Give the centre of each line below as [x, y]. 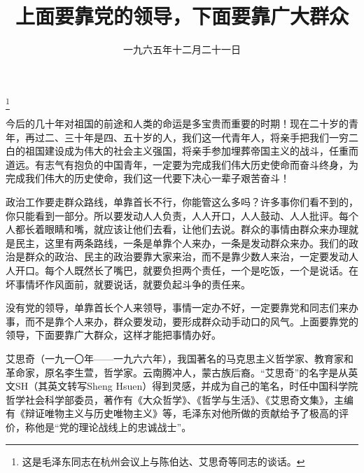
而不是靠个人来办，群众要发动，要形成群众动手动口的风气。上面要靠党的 [191, 321]
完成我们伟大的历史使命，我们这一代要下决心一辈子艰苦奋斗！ [148, 178]
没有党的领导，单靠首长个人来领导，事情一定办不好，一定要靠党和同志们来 [177, 308]
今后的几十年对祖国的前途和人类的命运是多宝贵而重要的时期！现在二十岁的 [177, 123]
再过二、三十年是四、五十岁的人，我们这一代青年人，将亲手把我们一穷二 [191, 137]
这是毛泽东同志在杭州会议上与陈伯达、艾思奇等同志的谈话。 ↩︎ [163, 461]
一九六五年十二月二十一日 [182, 49]
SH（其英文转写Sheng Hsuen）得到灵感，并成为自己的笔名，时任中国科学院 [187, 386]
